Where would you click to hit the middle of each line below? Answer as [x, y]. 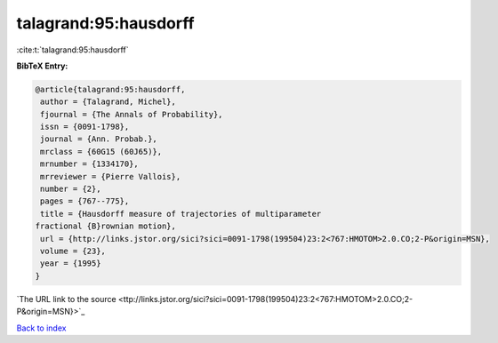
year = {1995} [71, 263]
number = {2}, [71, 189]
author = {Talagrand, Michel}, [108, 102]
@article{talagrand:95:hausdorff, [110, 89]
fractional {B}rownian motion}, [106, 226]
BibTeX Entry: [42, 66]
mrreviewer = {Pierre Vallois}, [111, 176]
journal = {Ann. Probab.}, [99, 139]
